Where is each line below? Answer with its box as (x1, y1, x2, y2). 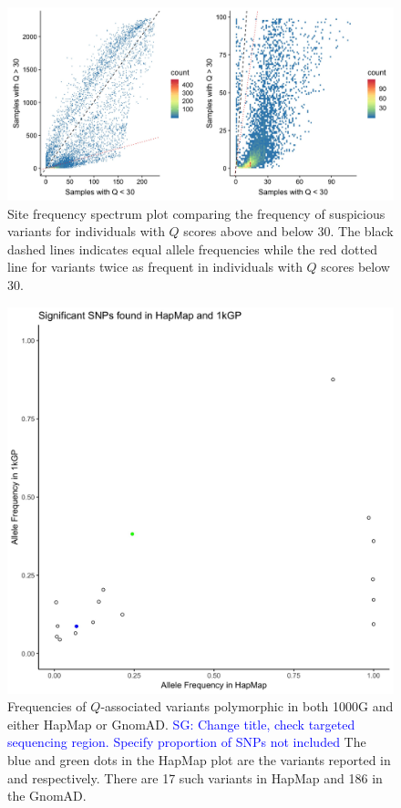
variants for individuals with (7, 222, 165, 241)
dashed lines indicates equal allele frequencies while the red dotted (7, 239, 377, 258)
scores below (321, 257, 390, 276)
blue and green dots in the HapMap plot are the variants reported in (7, 750, 391, 769)
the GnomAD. (7, 786, 87, 805)
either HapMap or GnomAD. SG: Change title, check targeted (7, 714, 355, 733)
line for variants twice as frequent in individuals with (7, 257, 303, 276)
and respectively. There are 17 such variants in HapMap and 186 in (7, 768, 383, 787)
